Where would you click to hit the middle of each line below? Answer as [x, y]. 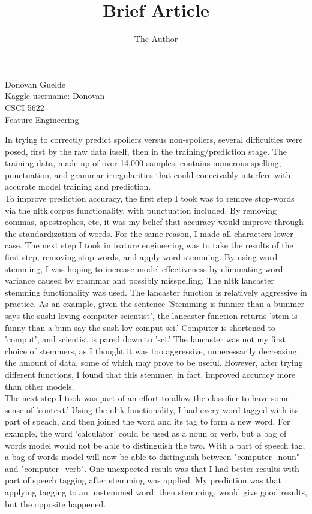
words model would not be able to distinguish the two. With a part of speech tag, [155, 445]
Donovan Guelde [35, 84]
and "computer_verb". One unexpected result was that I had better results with [152, 468]
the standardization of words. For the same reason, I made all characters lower [149, 233]
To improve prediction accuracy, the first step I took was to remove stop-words [150, 198]
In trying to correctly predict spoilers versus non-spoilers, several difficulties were [154, 139]
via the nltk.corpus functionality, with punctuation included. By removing [141, 210]
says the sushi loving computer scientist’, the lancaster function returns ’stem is [151, 315]
